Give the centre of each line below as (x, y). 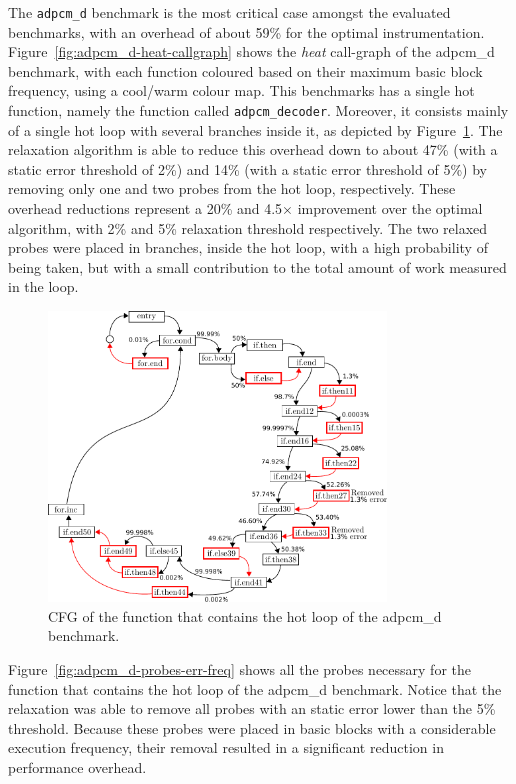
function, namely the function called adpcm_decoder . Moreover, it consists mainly (258, 110)
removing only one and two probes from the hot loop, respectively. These (232, 188)
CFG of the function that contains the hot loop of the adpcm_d (245, 615)
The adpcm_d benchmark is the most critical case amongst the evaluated (229, 12)
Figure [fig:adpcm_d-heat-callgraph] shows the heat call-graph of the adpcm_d (251, 51)
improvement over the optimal (390, 208)
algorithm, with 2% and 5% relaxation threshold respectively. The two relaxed (248, 227)
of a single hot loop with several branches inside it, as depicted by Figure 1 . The (255, 129)
